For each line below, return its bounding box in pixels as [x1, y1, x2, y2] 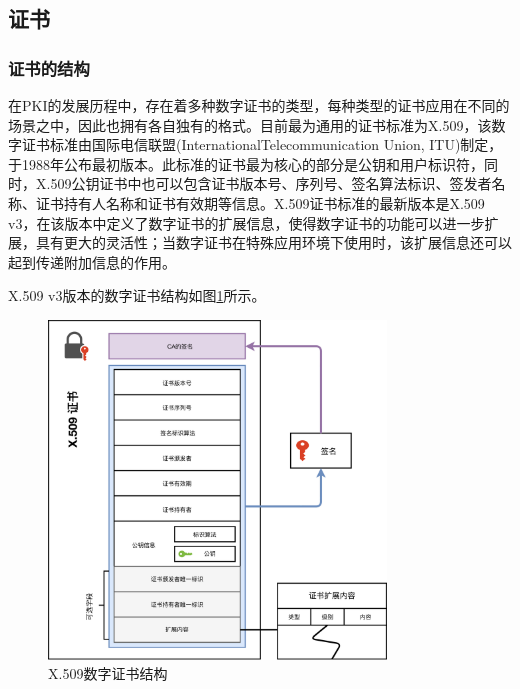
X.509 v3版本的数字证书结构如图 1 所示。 [8, 285, 266, 306]
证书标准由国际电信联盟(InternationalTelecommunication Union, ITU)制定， [21, 134, 503, 155]
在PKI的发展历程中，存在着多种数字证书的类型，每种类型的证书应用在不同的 [8, 95, 510, 115]
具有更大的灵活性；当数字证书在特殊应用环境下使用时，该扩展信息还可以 [35, 232, 512, 253]
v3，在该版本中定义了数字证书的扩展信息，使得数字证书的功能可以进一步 [8, 212, 485, 233]
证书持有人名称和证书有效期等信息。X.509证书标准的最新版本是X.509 [35, 192, 485, 213]
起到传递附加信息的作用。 [8, 251, 176, 272]
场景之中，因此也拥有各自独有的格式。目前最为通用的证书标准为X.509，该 [8, 114, 492, 135]
